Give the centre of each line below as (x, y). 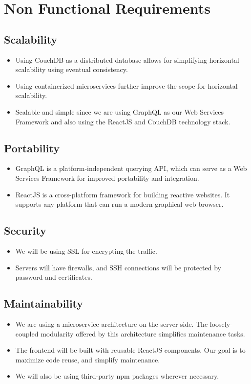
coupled (27, 333)
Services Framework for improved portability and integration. (107, 178)
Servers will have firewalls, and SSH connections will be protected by (118, 267)
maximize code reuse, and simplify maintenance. (88, 359)
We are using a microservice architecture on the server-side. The (112, 324)
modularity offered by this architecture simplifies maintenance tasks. (143, 333)
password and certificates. (54, 277)
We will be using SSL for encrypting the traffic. (86, 251)
